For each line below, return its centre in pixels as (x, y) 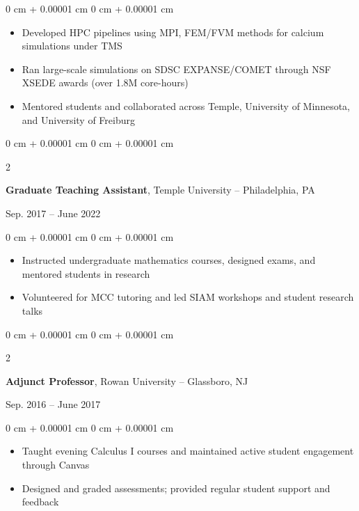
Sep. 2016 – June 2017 (53, 404)
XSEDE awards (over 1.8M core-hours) (105, 82)
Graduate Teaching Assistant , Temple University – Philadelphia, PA (160, 190)
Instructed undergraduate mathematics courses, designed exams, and (169, 260)
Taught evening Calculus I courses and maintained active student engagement (188, 451)
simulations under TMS (72, 46)
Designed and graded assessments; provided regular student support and (176, 488)
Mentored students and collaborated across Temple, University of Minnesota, (186, 105)
